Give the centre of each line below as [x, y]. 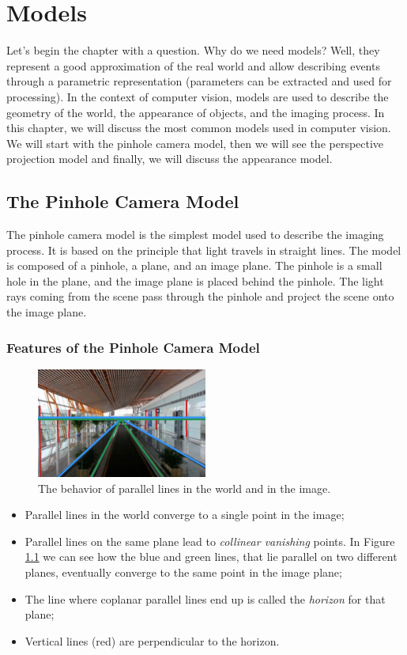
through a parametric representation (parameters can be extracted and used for [199, 81]
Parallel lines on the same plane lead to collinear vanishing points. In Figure [210, 541]
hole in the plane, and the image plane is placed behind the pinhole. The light [195, 280]
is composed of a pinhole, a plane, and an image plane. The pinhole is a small [194, 265]
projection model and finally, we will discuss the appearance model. [170, 159]
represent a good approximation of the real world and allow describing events [193, 65]
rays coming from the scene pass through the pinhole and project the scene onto [200, 296]
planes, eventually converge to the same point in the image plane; [183, 572]
